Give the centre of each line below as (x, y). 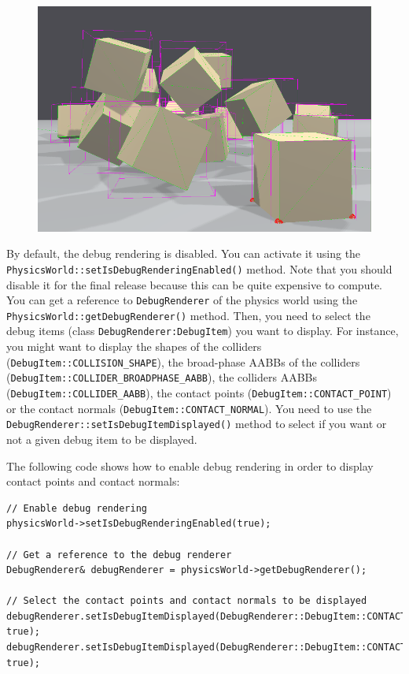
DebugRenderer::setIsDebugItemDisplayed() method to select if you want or (197, 424)
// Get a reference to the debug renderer (119, 555)
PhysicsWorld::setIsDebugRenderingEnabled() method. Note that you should (199, 268)
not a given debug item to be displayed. (102, 439)
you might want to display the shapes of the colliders (134, 346)
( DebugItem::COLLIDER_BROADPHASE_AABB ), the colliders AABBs (162, 377)
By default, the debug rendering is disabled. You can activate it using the (184, 253)
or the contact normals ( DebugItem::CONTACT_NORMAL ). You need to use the (189, 408)
